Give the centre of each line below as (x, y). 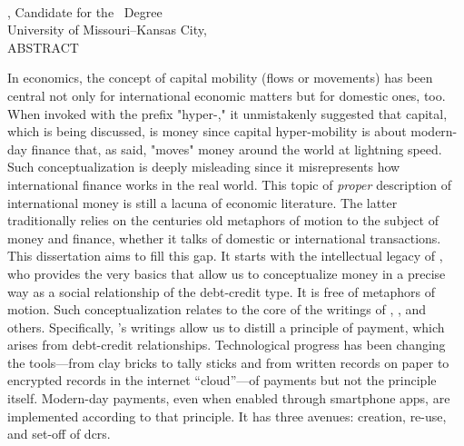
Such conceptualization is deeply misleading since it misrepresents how (204, 167)
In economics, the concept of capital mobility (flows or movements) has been (220, 78)
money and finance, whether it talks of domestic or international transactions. (224, 238)
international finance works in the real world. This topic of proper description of (230, 184)
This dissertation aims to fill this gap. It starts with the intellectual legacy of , (225, 256)
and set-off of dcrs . (59, 434)
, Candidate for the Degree (85, 11)
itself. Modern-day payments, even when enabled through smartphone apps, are (229, 398)
